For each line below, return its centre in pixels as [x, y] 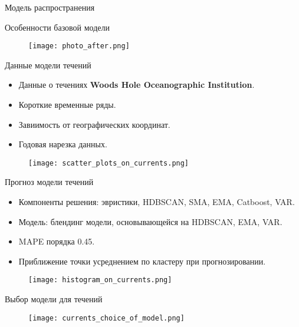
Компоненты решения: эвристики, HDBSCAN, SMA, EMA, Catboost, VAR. [157, 202]
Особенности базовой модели [57, 27]
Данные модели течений [48, 65]
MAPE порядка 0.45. [57, 241]
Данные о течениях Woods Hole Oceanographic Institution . [137, 85]
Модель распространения [50, 7]
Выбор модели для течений [54, 299]
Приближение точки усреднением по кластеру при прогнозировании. [142, 261]
